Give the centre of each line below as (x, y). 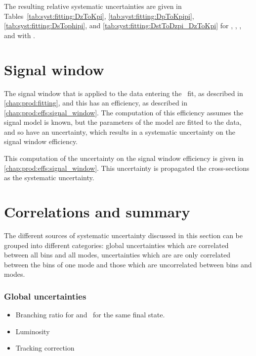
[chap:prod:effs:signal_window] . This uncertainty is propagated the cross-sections (127, 168)
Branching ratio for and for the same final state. (90, 315)
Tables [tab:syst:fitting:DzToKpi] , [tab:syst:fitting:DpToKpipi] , (99, 16)
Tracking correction (45, 348)
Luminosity (33, 331)
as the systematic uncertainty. (49, 178)
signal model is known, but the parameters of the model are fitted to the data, (123, 122)
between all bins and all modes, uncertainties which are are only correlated (117, 255)
